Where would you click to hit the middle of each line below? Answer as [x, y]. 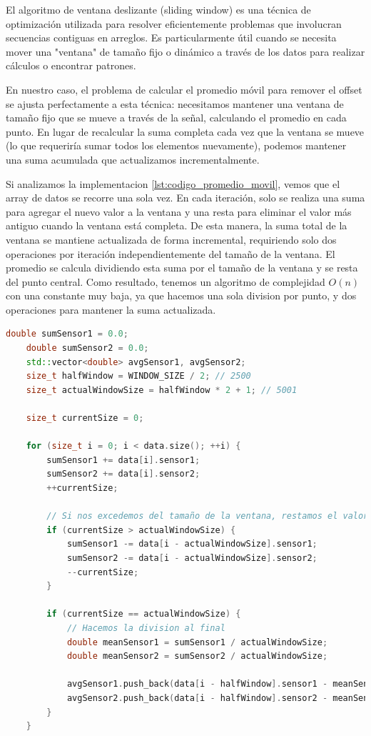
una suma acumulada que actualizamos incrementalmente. [133, 159]
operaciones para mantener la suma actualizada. [111, 309]
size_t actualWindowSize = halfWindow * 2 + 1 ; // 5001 [162, 390]
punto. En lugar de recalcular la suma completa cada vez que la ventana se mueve [185, 131]
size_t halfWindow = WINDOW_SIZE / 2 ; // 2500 [138, 376]
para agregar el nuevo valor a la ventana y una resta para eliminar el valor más [179, 211]
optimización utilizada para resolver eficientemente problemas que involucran [174, 23]
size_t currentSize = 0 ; [85, 418]
